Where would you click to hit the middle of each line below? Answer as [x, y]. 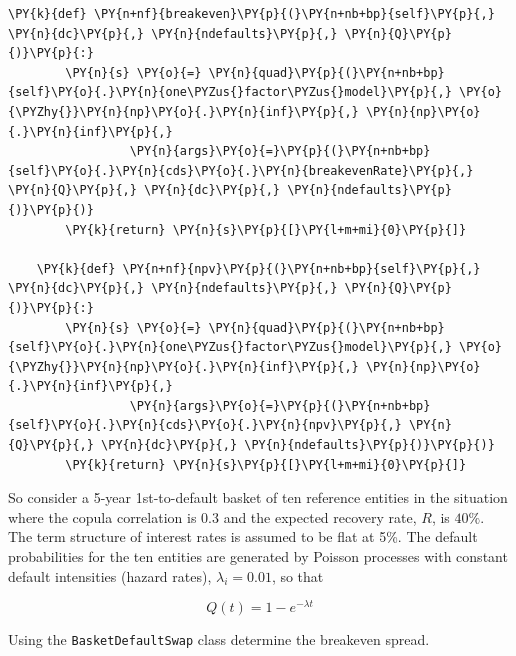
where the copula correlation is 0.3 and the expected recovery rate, [212, 516]
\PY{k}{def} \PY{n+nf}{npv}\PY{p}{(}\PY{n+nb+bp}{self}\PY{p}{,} [258, 268]
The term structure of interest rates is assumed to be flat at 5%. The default [243, 536]
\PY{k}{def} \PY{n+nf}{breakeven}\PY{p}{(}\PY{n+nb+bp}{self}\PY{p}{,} [251, 14]
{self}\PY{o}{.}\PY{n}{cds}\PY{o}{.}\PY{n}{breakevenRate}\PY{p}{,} [241, 170]
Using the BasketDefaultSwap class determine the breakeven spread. [219, 639]
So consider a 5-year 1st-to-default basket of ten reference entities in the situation [258, 497]
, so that [297, 575]
